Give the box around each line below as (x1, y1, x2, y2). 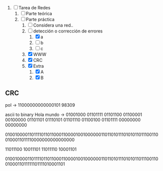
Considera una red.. (33, 22, 74, 28)
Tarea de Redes (18, 5, 51, 10)
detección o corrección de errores (33, 28, 103, 34)
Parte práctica (26, 17, 55, 22)
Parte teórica (26, 11, 53, 16)
